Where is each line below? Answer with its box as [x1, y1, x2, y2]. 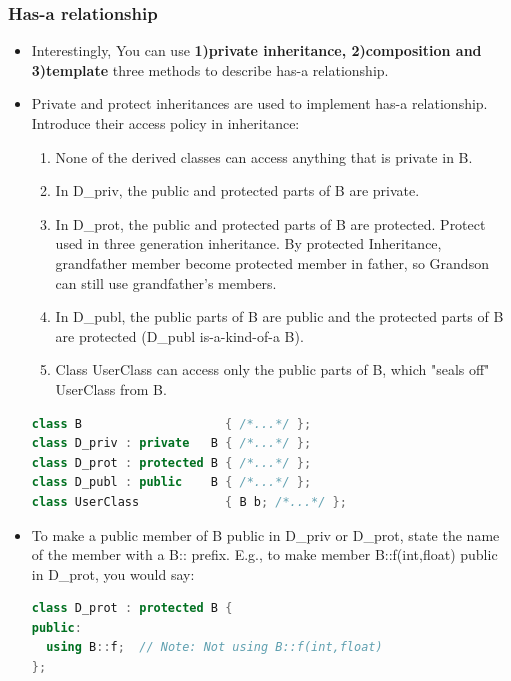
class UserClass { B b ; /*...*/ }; [31, 494, 347, 509]
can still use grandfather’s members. [55, 272, 277, 293]
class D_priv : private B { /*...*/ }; [31, 436, 312, 451]
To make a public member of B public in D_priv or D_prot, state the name [31, 524, 500, 545]
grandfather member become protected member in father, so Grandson [55, 252, 489, 273]
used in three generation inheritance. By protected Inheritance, [55, 233, 442, 254]
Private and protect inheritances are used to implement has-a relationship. [31, 93, 488, 114]
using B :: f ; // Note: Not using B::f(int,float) [46, 640, 383, 655]
